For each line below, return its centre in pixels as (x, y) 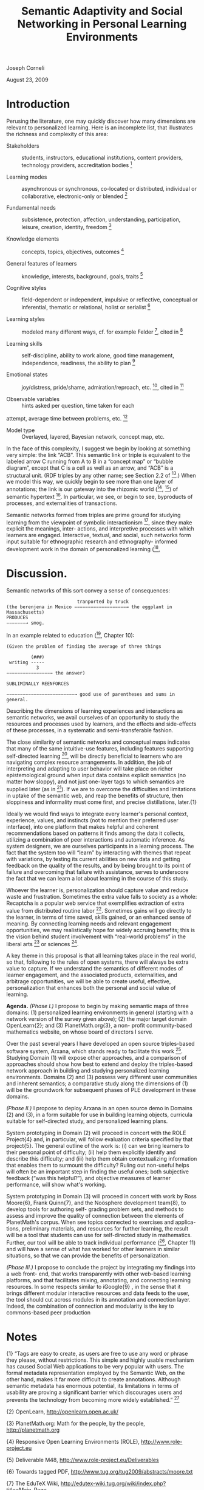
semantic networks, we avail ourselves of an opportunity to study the (93, 717)
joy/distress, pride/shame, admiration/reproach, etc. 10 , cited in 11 (103, 387)
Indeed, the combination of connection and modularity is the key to (90, 1306)
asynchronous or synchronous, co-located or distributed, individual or (109, 188)
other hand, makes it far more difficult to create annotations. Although (93, 1379)
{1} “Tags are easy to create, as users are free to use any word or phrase (97, 1354)
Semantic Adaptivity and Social (102, 11)
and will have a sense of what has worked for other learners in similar (93, 1249)
